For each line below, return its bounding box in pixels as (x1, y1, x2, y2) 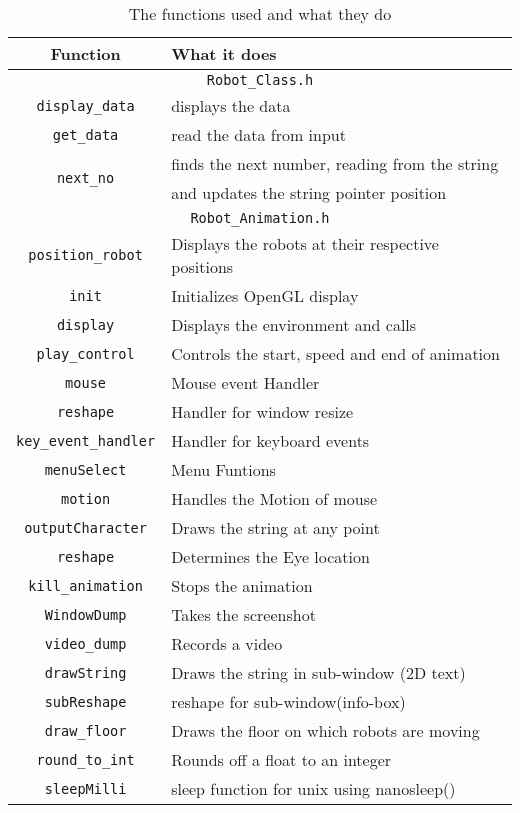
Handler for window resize (171, 400, 354, 423)
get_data (52, 126, 119, 143)
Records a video (171, 632, 283, 655)
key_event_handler (16, 432, 156, 449)
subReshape (44, 693, 127, 710)
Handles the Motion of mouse (171, 487, 378, 510)
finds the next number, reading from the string (171, 152, 499, 175)
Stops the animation (171, 574, 313, 597)
